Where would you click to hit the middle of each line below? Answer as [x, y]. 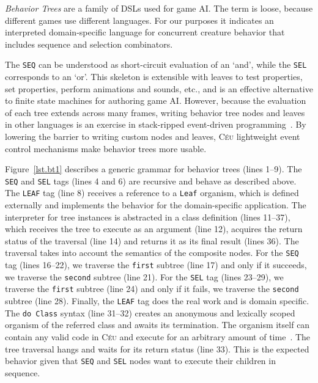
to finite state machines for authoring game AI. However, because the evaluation [156, 100]
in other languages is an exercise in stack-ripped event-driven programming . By [156, 124]
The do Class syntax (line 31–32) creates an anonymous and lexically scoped [150, 312]
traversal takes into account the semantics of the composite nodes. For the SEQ [152, 253]
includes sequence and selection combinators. [89, 44]
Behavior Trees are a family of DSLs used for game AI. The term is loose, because [159, 8]
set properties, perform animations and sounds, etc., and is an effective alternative [159, 88]
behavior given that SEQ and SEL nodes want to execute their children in [140, 361]
